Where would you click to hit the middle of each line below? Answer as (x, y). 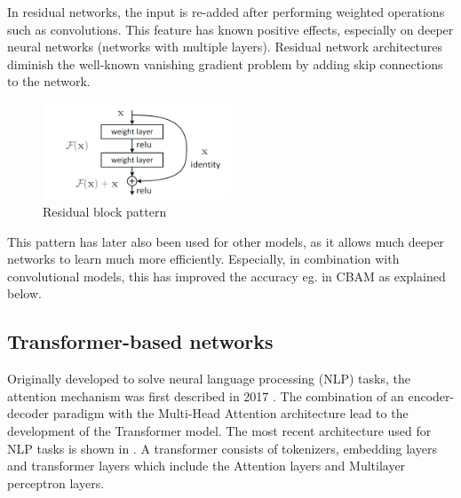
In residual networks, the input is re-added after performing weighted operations (226, 12)
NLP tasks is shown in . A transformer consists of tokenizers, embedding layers (222, 448)
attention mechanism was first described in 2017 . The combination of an (206, 395)
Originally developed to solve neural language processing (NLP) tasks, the (209, 379)
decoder (28, 413)
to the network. (49, 81)
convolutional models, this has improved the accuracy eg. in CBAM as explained (227, 276)
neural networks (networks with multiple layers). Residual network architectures (225, 47)
